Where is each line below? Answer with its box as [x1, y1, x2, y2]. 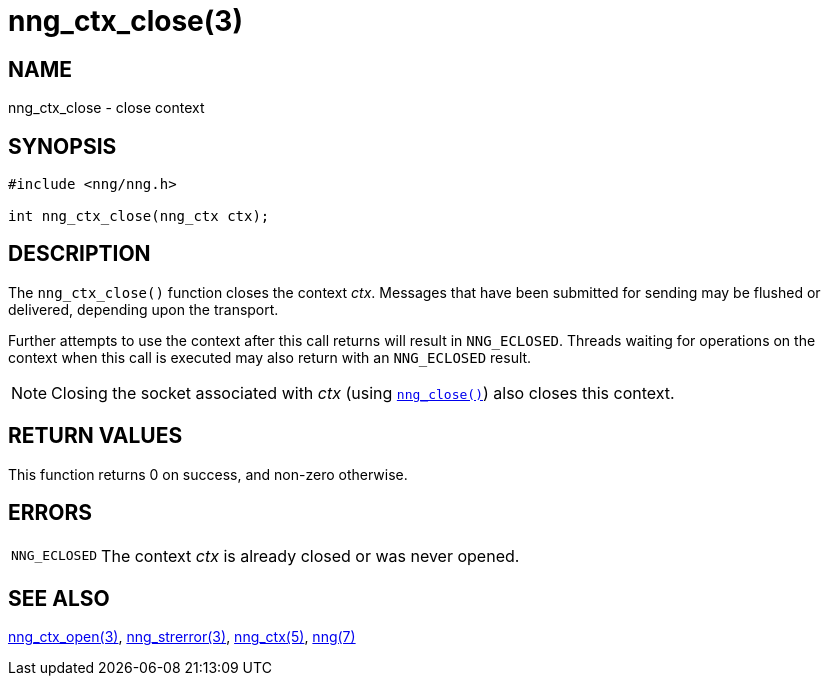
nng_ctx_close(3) [8, 4, 243, 38]
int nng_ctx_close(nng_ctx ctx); [8, 208, 270, 225]
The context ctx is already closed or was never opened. [101, 545, 520, 566]
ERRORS [8, 500, 93, 526]
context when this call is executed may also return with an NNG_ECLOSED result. [8, 348, 532, 366]
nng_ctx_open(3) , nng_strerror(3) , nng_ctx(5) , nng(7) [8, 628, 356, 646]
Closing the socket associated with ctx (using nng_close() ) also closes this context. [51, 382, 675, 403]
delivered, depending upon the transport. [8, 300, 279, 318]
